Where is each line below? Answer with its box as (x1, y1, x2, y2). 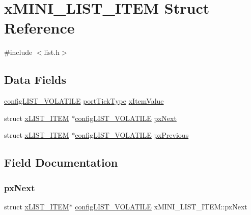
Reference (4, 17, 75, 38)
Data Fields (4, 72, 67, 87)
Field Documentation (4, 155, 118, 170)
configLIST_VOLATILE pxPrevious (75, 130, 189, 140)
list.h (44, 47, 60, 57)
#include (4, 47, 33, 57)
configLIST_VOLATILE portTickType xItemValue (4, 96, 164, 106)
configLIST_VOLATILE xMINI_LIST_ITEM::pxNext (75, 201, 247, 211)
